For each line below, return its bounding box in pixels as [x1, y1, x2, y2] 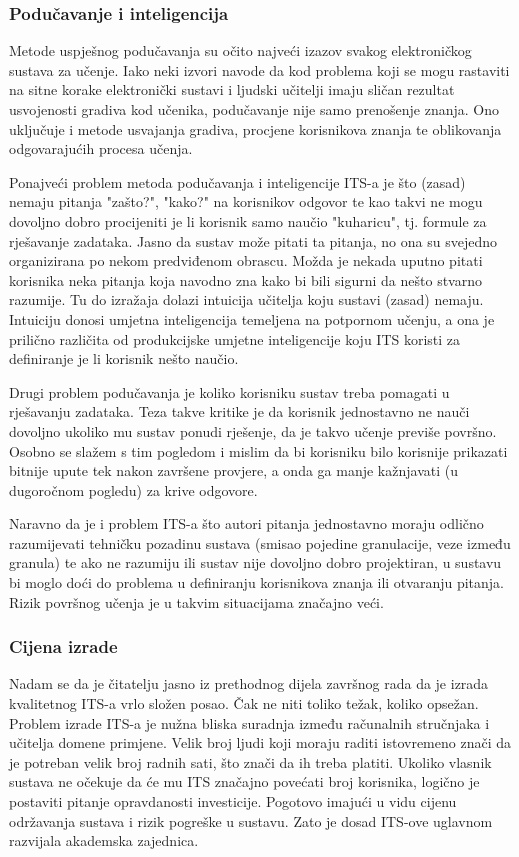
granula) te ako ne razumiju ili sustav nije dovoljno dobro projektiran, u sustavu [9, 552, 502, 573]
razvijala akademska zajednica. [9, 830, 199, 851]
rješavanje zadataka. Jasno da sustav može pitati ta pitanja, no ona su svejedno [9, 230, 497, 251]
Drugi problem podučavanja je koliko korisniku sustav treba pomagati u [9, 381, 450, 402]
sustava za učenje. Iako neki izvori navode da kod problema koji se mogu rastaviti [9, 59, 510, 80]
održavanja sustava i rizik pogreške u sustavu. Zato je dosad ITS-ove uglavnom [9, 810, 493, 831]
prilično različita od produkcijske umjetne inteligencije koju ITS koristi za [9, 328, 461, 349]
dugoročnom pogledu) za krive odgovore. [9, 479, 258, 500]
